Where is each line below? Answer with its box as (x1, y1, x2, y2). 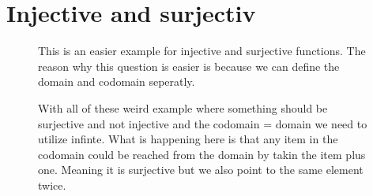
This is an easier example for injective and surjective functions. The (38, 43, 366, 59)
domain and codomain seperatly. (38, 73, 195, 90)
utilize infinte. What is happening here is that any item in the (38, 131, 338, 147)
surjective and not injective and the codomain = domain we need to (38, 115, 367, 131)
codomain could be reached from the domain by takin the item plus (38, 146, 366, 162)
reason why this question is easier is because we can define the (38, 57, 340, 74)
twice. (38, 176, 66, 193)
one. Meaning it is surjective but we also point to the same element (38, 161, 364, 178)
